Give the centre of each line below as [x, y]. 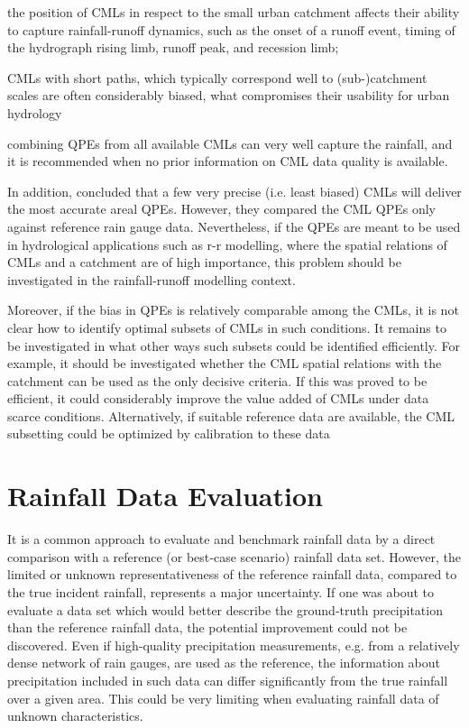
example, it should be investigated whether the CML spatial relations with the [225, 363]
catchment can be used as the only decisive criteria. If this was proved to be [217, 380]
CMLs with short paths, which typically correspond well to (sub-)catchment [217, 77]
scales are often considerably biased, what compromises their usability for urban [229, 95]
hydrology [35, 112]
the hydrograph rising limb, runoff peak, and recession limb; [173, 47]
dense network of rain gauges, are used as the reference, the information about [224, 663]
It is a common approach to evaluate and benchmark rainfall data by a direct [221, 539]
